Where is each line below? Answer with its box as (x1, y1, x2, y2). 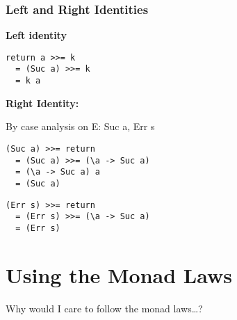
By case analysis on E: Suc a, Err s (6, 119, 155, 134)
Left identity (6, 28, 67, 42)
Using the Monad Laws (6, 260, 232, 289)
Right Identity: (6, 95, 79, 110)
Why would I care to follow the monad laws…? (6, 301, 203, 315)
